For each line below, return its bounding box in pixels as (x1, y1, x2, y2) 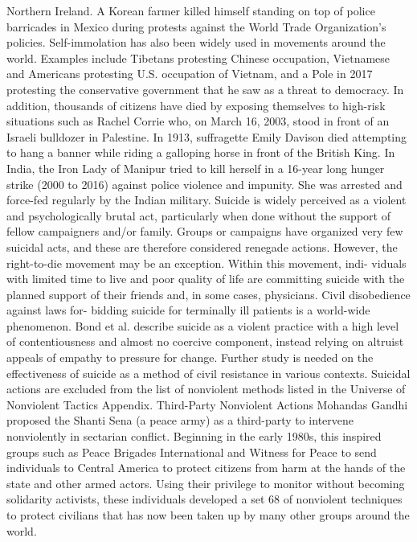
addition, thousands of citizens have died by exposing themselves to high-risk (6, 96, 386, 113)
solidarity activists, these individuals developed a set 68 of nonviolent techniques (6, 491, 403, 507)
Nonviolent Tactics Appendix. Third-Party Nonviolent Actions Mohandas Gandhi (6, 396, 408, 413)
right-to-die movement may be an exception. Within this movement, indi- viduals (6, 254, 407, 271)
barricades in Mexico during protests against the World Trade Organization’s (6, 18, 386, 35)
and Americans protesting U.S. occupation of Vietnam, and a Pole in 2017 (6, 65, 373, 82)
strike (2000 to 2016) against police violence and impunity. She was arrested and (6, 175, 403, 192)
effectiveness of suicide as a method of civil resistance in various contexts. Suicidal (6, 364, 411, 381)
